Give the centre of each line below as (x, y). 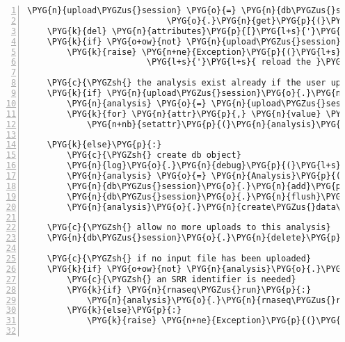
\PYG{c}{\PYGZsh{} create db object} (154, 155)
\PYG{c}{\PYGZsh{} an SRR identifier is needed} (182, 279)
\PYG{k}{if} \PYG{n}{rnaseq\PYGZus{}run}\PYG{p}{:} (189, 290)
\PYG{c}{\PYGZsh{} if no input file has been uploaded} (179, 259)
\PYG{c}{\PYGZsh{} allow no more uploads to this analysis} (189, 228)
